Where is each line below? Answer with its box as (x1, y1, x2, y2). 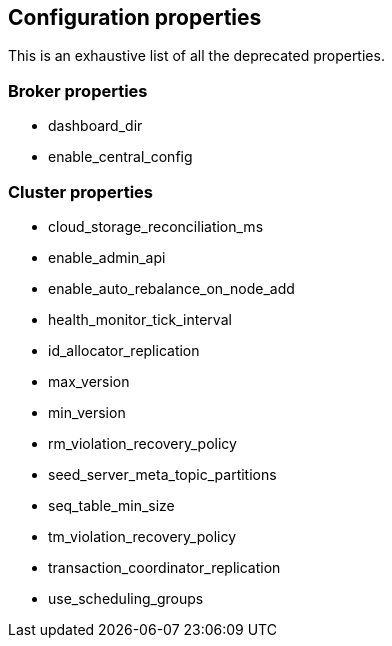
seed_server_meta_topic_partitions (48, 465, 277, 483)
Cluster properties (8, 181, 153, 202)
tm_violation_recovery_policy (48, 527, 237, 545)
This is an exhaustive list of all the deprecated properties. (8, 47, 385, 65)
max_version (48, 372, 130, 390)
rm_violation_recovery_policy (48, 434, 237, 452)
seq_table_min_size (48, 496, 175, 514)
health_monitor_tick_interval (48, 310, 232, 328)
